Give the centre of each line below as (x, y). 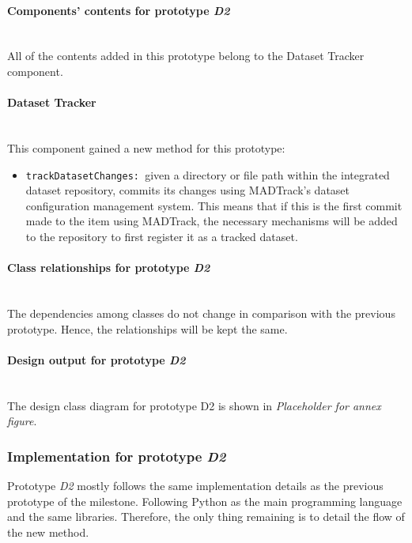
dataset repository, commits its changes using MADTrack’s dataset (188, 190)
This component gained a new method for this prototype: (146, 147)
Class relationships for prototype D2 (109, 268)
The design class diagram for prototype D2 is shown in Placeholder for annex (194, 405)
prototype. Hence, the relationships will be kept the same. (147, 328)
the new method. (48, 532)
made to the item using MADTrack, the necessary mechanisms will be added (212, 221)
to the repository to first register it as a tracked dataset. (162, 236)
